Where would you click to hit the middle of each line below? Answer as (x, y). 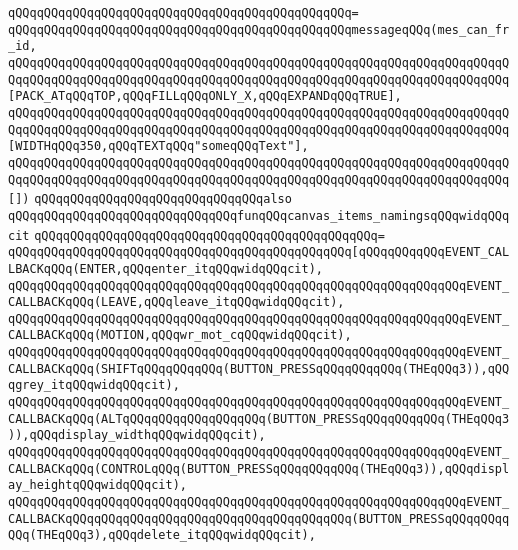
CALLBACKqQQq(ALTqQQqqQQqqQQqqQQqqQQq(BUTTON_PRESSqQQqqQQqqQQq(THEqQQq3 (259, 418)
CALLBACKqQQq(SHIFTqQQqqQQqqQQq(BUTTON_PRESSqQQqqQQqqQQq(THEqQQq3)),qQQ (259, 368)
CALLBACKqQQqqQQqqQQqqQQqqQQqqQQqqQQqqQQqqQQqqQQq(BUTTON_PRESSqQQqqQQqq (259, 518)
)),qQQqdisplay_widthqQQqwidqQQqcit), (137, 435)
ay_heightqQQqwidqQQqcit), (97, 485)
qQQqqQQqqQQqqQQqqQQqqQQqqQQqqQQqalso (163, 199)
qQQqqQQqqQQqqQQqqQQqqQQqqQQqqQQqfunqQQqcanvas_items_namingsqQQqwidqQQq (259, 215)
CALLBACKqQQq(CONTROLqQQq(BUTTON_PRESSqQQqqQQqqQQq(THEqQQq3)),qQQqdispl (259, 468)
